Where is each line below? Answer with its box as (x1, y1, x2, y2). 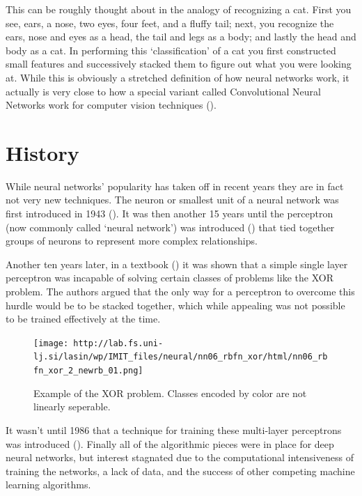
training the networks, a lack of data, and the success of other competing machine (6, 463, 355, 478)
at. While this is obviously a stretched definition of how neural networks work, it (6, 70, 349, 84)
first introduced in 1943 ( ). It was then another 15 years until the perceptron (6, 206, 333, 221)
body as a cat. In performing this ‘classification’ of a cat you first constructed (6, 42, 336, 57)
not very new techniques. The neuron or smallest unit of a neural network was (6, 192, 339, 207)
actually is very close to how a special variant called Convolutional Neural (6, 84, 321, 98)
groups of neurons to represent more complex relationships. (6, 233, 258, 248)
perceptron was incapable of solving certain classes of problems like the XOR (6, 270, 333, 285)
